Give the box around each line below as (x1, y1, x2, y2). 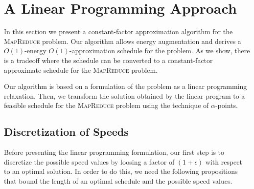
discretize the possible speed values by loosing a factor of (4, 156, 175, 167)
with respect (205, 156, 242, 167)
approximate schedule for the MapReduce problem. (4, 64, 158, 75)
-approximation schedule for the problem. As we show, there (69, 45, 250, 56)
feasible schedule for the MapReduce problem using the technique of (4, 100, 209, 110)
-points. (215, 100, 238, 110)
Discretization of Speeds (4, 124, 129, 139)
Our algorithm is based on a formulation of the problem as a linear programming (4, 81, 247, 91)
